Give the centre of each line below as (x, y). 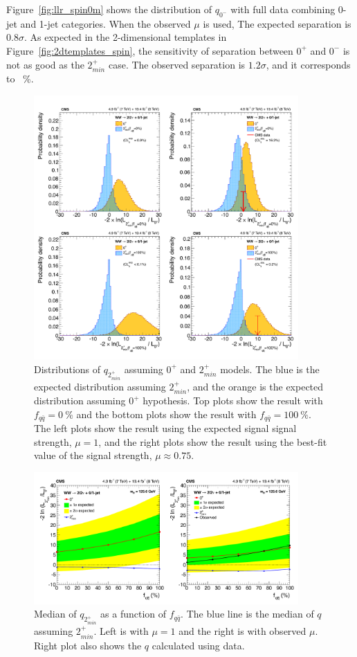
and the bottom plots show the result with (166, 414)
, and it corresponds (308, 64)
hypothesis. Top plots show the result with (233, 400)
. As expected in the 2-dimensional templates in (125, 37)
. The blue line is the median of (247, 614)
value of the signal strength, (93, 455)
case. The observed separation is (177, 64)
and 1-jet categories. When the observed (106, 23)
